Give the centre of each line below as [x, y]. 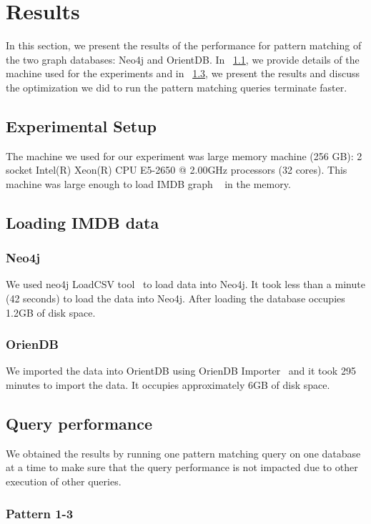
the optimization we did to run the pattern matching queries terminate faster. [177, 87]
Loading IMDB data [83, 222]
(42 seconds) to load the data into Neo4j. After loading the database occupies [175, 298]
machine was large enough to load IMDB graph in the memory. [148, 183]
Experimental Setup [81, 125]
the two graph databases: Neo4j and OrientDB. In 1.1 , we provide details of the [183, 59]
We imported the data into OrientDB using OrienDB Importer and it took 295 [181, 371]
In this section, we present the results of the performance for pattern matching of [184, 45]
